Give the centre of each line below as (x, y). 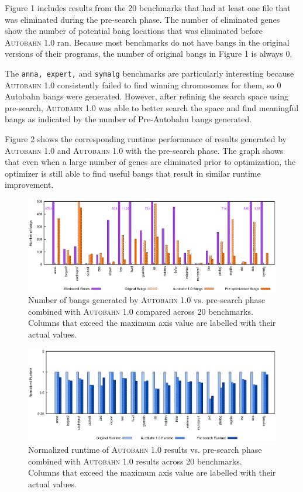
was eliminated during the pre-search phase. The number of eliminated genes (142, 19)
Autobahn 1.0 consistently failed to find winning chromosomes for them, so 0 (143, 85)
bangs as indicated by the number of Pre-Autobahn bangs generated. (128, 119)
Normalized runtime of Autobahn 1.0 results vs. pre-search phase (145, 449)
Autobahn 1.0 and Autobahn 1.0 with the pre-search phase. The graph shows (144, 150)
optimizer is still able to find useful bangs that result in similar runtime (133, 173)
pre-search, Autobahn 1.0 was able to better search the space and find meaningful (152, 107)
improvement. (29, 185)
